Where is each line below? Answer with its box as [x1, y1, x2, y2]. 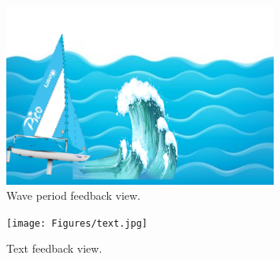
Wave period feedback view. [6, 187, 140, 204]
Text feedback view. [6, 240, 103, 257]
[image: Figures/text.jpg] [6, 217, 147, 229]
